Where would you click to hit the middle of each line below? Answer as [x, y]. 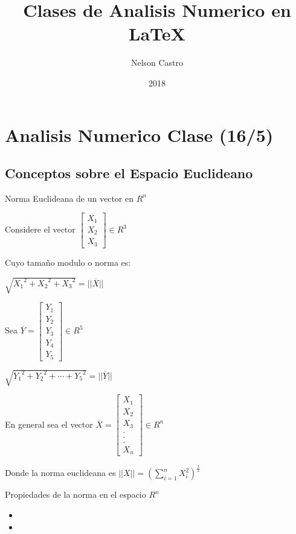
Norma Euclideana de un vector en [69, 198]
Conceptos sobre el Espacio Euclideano [129, 173]
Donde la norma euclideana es [60, 473]
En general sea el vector [49, 424]
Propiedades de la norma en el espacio [76, 494]
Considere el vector [40, 229]
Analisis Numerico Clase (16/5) [139, 134]
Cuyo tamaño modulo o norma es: [68, 262]
